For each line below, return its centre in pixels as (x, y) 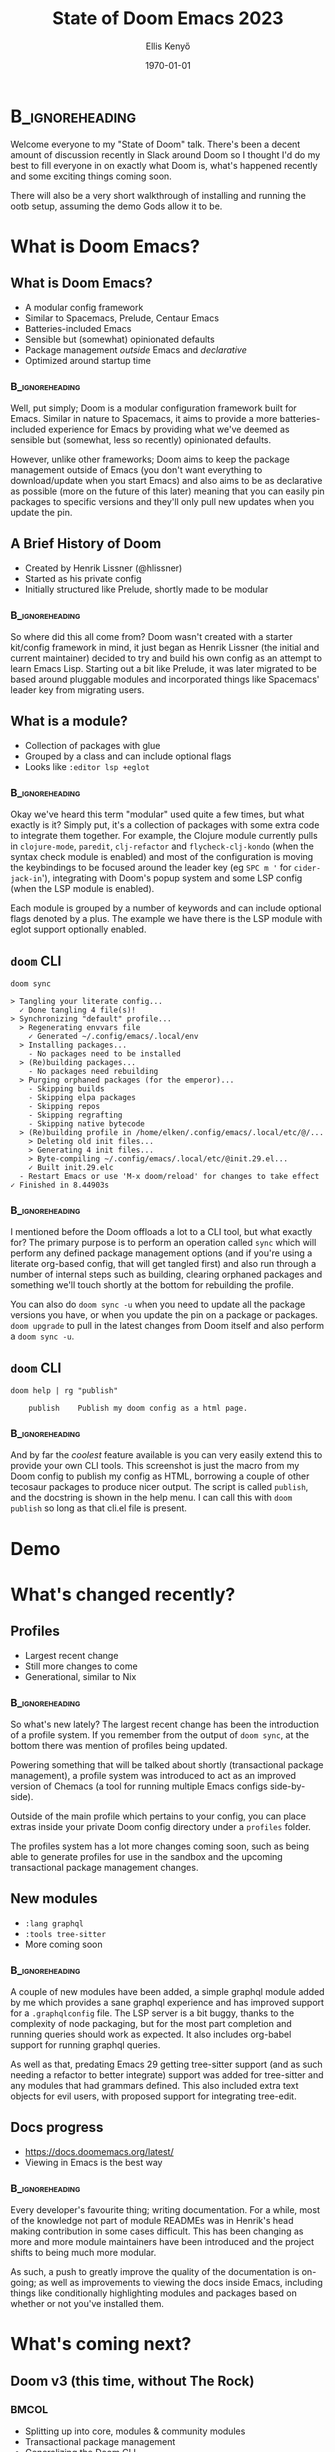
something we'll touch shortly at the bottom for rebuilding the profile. (152, 1285)
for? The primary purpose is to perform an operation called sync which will (163, 1243)
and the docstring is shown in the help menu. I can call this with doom (151, 1498)
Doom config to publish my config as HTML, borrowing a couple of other (160, 1476)
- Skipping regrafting (75, 1115)
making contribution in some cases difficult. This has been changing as (157, 2231)
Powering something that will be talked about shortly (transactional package (167, 1764)
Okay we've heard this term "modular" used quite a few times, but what (157, 814)
